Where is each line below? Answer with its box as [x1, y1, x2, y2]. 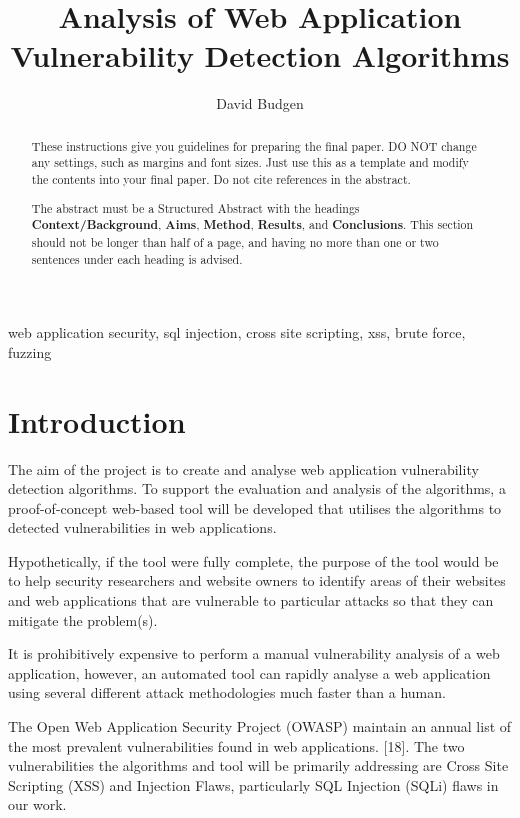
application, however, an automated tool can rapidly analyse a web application [8, 662, 491, 683]
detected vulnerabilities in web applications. [8, 517, 277, 538]
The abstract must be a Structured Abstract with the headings [31, 199, 360, 216]
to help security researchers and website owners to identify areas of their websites [8, 570, 506, 591]
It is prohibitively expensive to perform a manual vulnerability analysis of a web [8, 643, 500, 664]
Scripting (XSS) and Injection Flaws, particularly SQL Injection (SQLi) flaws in [8, 774, 499, 795]
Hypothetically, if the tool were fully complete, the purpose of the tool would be [8, 550, 499, 571]
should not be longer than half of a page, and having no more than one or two [31, 233, 439, 250]
